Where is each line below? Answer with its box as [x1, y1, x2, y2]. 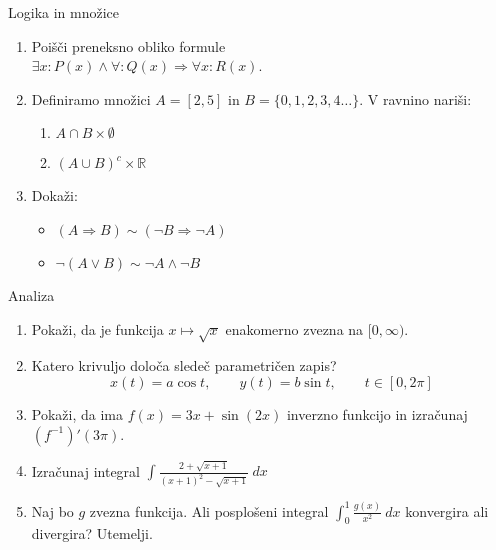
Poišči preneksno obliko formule [31, 35, 226, 56]
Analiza [8, 284, 55, 305]
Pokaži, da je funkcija [31, 318, 164, 339]
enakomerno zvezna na [225, 318, 364, 339]
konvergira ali [405, 500, 489, 521]
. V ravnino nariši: [359, 88, 472, 109]
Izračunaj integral [31, 460, 141, 481]
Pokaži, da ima [31, 403, 123, 424]
